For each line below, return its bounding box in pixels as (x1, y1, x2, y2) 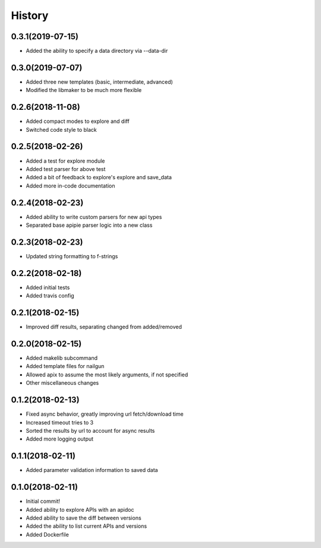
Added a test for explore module (26, 157, 105, 164)
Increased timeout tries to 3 (26, 419, 94, 426)
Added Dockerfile (26, 531, 70, 538)
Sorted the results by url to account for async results (26, 427, 155, 434)
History (11, 9, 49, 22)
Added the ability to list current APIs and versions (26, 522, 147, 530)
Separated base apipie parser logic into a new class (26, 221, 153, 229)
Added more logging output (26, 435, 94, 442)
